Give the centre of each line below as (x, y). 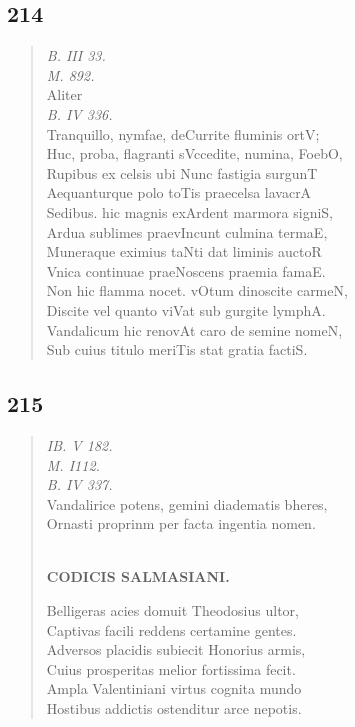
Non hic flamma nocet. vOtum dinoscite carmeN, (197, 290)
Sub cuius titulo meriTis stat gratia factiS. (177, 349)
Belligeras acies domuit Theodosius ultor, (172, 610)
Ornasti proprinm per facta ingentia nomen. (181, 523)
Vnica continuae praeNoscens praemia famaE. (186, 270)
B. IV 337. (79, 484)
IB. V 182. (79, 444)
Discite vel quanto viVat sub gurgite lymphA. (186, 309)
